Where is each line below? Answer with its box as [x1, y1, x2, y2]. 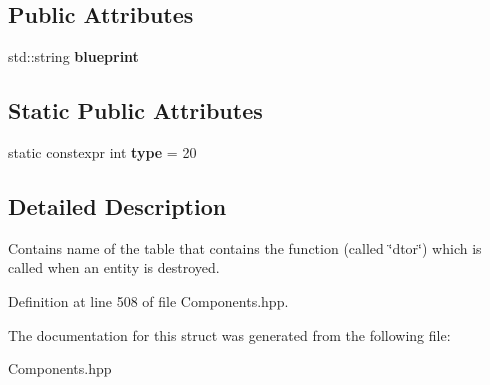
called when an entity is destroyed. [8, 257, 220, 278]
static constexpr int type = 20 [8, 142, 197, 162]
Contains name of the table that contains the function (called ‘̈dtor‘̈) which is [8, 237, 482, 258]
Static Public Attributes [8, 95, 263, 126]
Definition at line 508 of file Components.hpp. [8, 290, 289, 311]
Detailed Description [8, 190, 227, 221]
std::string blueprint [8, 46, 139, 67]
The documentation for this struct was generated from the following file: [8, 324, 451, 345]
